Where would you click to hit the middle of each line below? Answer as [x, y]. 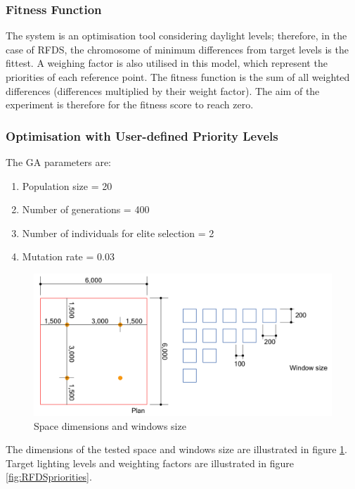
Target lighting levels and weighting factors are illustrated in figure [150, 463]
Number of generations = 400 [86, 209]
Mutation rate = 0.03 [68, 256]
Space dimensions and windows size [110, 425]
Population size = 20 [67, 185]
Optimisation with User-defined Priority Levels [142, 135]
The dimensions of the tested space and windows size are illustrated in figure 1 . [176, 449]
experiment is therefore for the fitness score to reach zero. [130, 104]
